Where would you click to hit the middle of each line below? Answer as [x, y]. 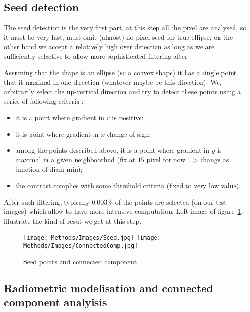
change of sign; [129, 133]
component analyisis [55, 302]
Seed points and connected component [80, 261]
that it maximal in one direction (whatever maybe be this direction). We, [113, 82]
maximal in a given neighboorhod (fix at [75, 159]
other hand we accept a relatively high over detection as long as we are [109, 46]
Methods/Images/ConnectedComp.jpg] [81, 246]
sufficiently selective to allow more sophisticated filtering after [96, 56]
